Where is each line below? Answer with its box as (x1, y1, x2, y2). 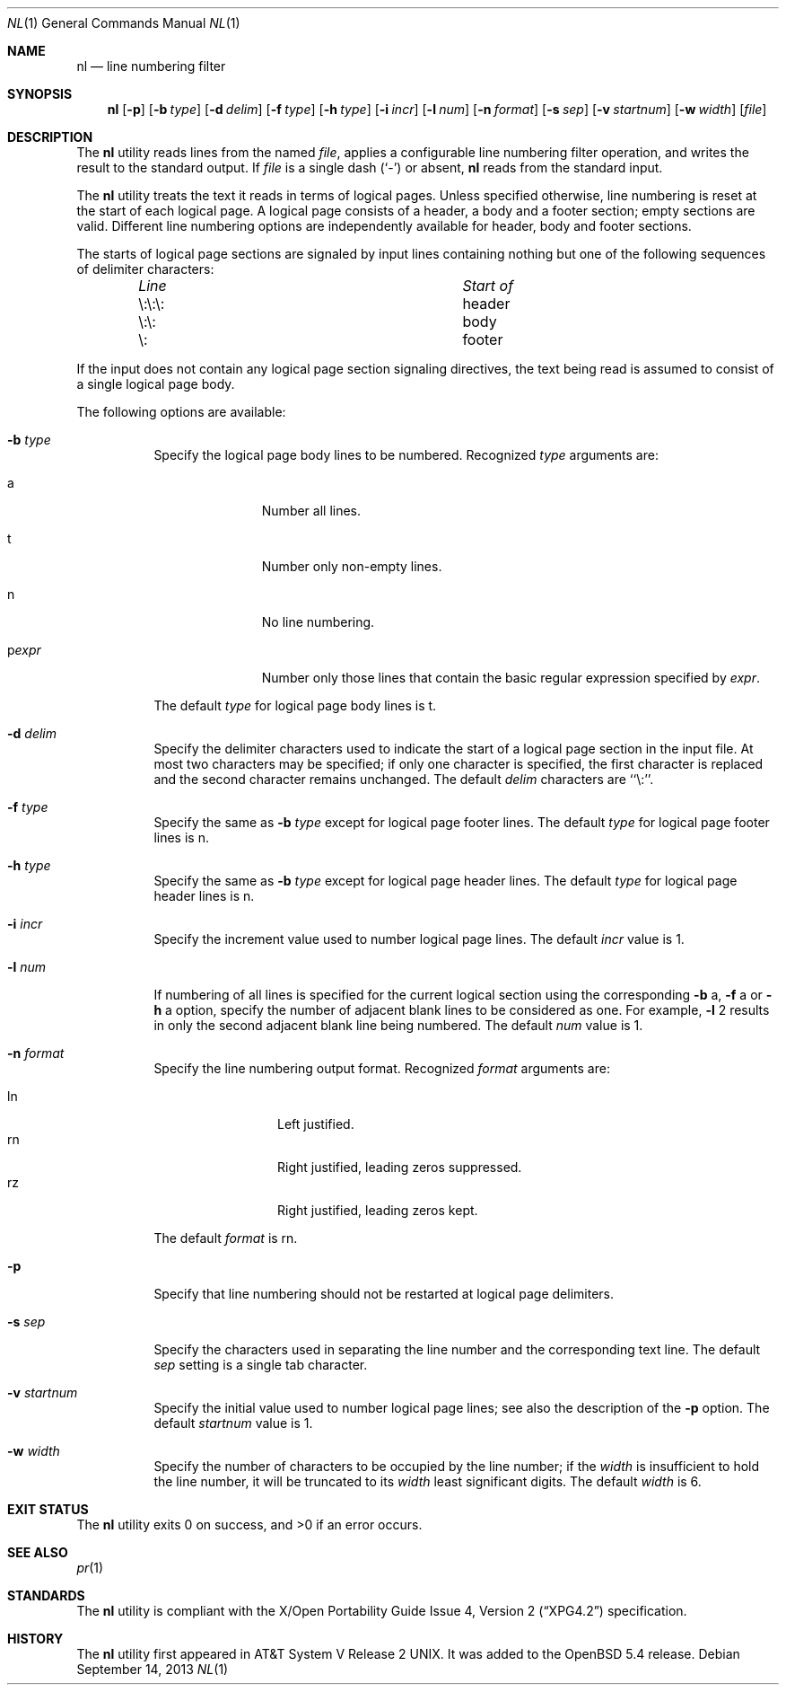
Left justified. (277, 1116, 354, 1132)
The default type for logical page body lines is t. (153, 698, 437, 713)
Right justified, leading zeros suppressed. (277, 1159, 522, 1175)
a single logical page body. (76, 376, 235, 392)
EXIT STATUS (7, 1502, 89, 1517)
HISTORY (7, 1631, 64, 1646)
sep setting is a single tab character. (153, 1357, 368, 1372)
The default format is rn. (153, 1230, 298, 1246)
